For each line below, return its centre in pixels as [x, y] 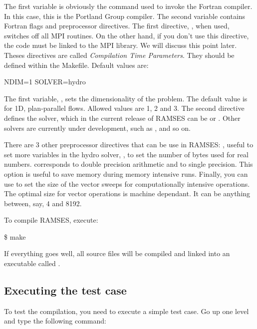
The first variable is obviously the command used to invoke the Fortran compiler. [128, 6]
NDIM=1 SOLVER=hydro [45, 82]
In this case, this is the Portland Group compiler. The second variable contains [125, 16]
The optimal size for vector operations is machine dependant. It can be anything [127, 193]
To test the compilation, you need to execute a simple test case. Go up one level [127, 311]
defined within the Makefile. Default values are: [76, 65]
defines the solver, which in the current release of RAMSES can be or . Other [122, 118]
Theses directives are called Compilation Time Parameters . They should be [119, 55]
